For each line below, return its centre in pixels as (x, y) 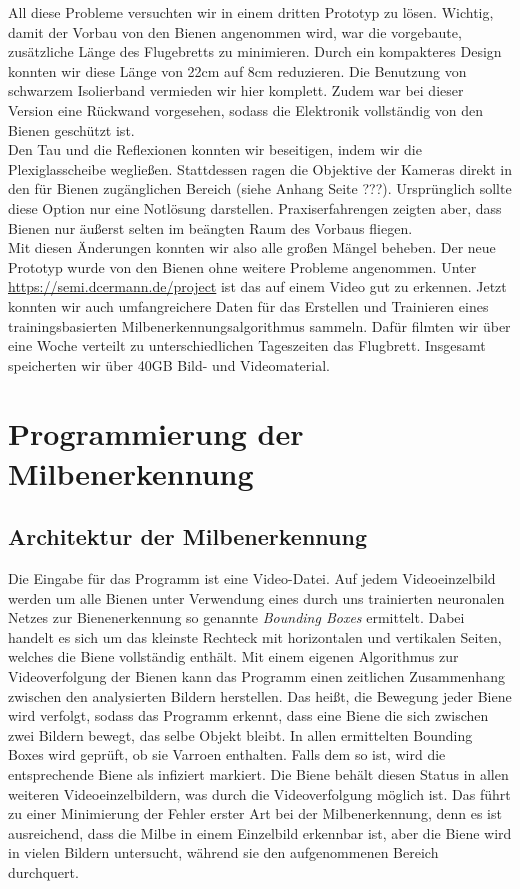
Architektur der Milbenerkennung (188, 536)
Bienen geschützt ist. (71, 129)
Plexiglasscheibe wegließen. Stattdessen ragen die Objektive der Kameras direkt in (260, 168)
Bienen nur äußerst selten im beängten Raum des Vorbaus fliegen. (210, 227)
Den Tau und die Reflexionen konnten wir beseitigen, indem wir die (215, 149)
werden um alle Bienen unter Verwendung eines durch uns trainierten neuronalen (256, 597)
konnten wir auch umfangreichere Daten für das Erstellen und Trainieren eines (248, 305)
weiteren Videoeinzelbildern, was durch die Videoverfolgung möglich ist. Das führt (259, 793)
